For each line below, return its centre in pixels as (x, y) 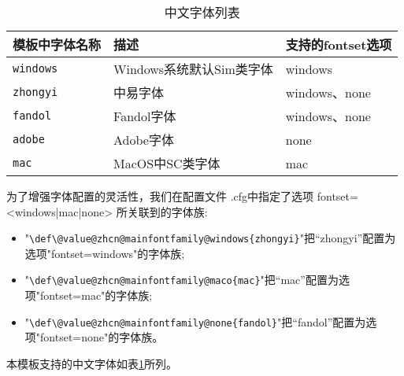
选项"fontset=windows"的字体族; (105, 253)
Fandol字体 (145, 116)
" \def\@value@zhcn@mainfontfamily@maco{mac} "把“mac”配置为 (182, 280)
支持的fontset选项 (339, 44)
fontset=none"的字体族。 (102, 337)
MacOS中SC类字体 (167, 163)
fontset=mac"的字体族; (96, 295)
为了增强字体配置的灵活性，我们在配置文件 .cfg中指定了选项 (160, 196)
